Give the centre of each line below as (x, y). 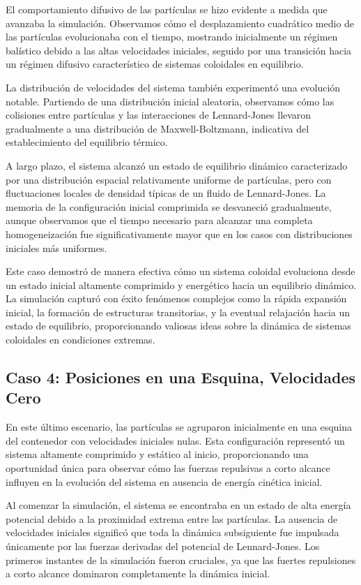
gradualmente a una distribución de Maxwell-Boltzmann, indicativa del (158, 128)
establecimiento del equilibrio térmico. (87, 142)
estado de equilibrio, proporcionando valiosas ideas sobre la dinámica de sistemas (178, 326)
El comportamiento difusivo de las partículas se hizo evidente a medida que (167, 9)
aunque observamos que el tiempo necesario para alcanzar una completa (159, 220)
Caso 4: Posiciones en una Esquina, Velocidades (181, 377)
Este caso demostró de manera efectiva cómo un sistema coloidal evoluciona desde (180, 271)
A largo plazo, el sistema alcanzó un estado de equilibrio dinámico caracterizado (177, 165)
